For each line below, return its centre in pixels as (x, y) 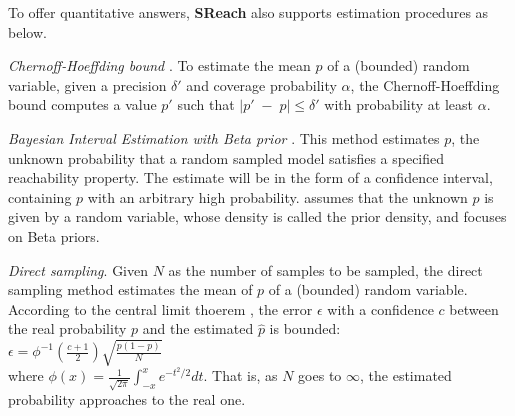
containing (40, 196)
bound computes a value (82, 104)
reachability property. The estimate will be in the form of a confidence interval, (250, 177)
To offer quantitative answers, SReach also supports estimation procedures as (248, 12)
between (474, 308)
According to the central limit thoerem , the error (160, 308)
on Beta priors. (54, 235)
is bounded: (305, 328)
